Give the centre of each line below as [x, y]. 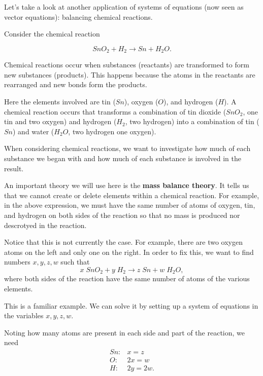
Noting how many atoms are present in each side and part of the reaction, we [125, 332]
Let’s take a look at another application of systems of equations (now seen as [124, 7]
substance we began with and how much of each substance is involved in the [123, 158]
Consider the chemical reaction [52, 34]
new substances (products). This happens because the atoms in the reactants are [130, 74]
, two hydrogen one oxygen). [112, 131]
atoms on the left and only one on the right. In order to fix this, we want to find [129, 252]
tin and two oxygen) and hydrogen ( [60, 121]
